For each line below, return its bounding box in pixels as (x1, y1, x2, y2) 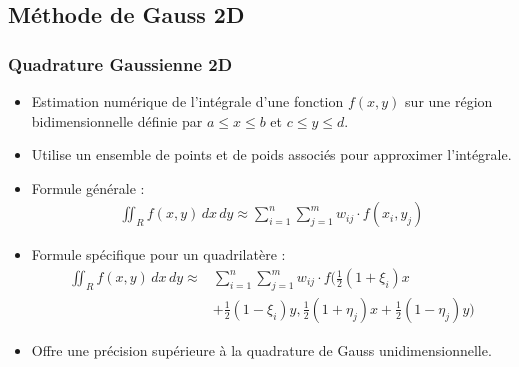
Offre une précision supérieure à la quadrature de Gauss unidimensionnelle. (31, 339, 492, 360)
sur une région (405, 91, 493, 111)
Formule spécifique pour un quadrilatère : (31, 244, 286, 265)
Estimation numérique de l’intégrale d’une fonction (31, 91, 344, 111)
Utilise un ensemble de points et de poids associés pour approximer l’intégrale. (31, 144, 512, 165)
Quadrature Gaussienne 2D (8, 51, 233, 76)
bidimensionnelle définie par (31, 110, 203, 131)
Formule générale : (31, 177, 145, 198)
